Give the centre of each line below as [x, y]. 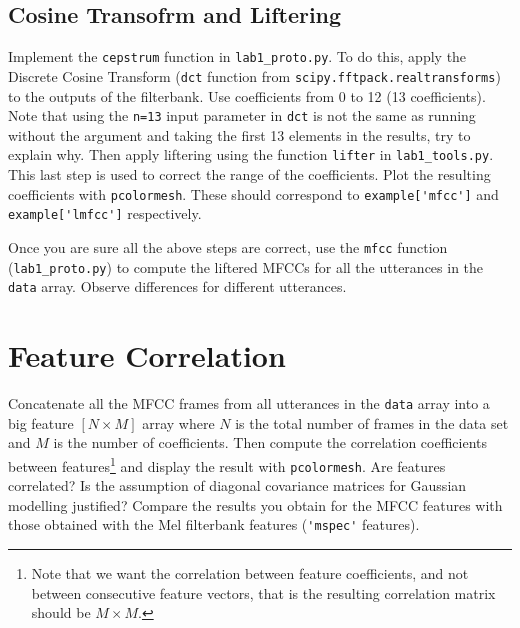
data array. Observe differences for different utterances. [177, 286]
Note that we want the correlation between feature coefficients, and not [250, 573]
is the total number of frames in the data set [372, 422]
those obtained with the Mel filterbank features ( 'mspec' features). [214, 524]
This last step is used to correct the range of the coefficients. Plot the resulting [249, 174]
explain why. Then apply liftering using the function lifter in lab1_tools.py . [251, 154]
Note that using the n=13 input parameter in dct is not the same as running [242, 115]
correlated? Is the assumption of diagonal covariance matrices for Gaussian [237, 485]
